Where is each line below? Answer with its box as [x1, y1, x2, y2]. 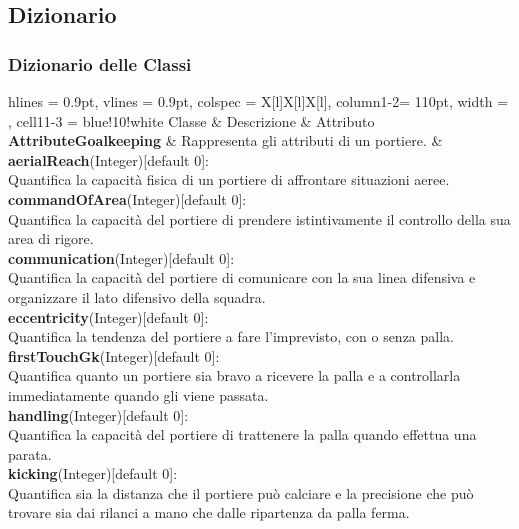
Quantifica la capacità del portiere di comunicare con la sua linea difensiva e [8, 267, 476, 288]
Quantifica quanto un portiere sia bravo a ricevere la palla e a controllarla [8, 365, 461, 386]
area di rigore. [8, 228, 94, 249]
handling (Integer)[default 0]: [8, 404, 189, 425]
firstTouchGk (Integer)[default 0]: [8, 345, 220, 366]
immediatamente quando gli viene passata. [8, 384, 269, 405]
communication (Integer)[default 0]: [8, 247, 235, 268]
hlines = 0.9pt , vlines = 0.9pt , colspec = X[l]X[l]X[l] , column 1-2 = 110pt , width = [8, 91, 509, 111]
